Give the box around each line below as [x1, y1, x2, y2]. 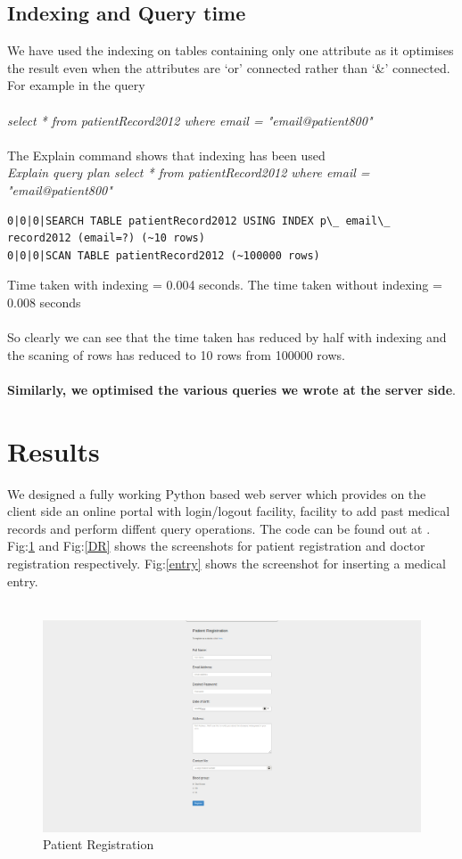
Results [7, 432, 100, 469]
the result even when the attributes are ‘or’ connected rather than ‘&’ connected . [7, 58, 450, 77]
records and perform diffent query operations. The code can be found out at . [7, 519, 431, 537]
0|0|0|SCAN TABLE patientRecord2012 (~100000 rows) [7, 249, 320, 262]
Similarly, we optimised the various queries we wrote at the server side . [7, 380, 456, 398]
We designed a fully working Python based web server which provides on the [7, 484, 426, 503]
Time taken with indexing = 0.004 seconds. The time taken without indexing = [7, 275, 442, 294]
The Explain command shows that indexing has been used [7, 145, 326, 164]
